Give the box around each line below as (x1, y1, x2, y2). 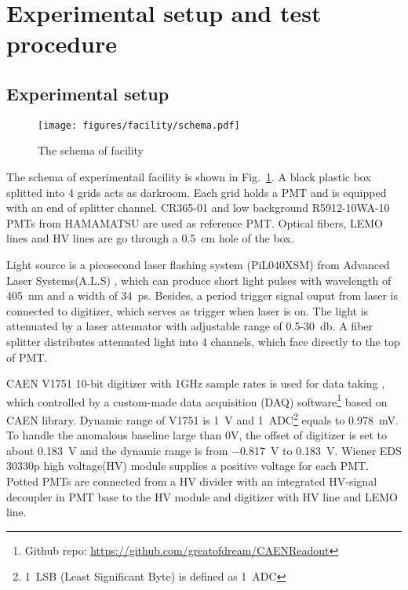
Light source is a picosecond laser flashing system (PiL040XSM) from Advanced (6, 256, 390, 272)
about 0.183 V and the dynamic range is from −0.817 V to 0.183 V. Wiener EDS (6, 442, 402, 458)
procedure (6, 27, 118, 60)
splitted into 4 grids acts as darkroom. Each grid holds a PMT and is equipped (6, 184, 387, 200)
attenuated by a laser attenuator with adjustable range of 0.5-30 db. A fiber (6, 318, 373, 334)
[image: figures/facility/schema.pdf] (38, 119, 240, 131)
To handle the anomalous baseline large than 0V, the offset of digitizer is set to (6, 427, 387, 443)
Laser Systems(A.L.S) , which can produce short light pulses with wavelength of (6, 271, 392, 288)
